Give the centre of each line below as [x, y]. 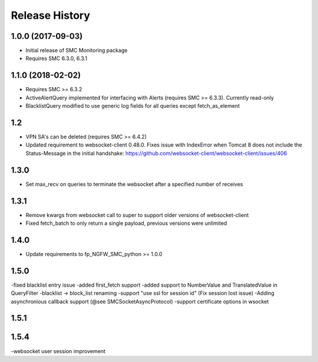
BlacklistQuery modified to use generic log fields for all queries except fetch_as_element [133, 106]
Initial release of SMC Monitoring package [77, 51]
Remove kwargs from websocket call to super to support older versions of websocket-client [137, 215]
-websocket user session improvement [58, 351]
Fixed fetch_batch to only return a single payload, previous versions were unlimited [126, 223]
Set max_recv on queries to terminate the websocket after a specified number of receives [134, 184]
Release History [51, 15]
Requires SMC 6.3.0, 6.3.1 [57, 58]
